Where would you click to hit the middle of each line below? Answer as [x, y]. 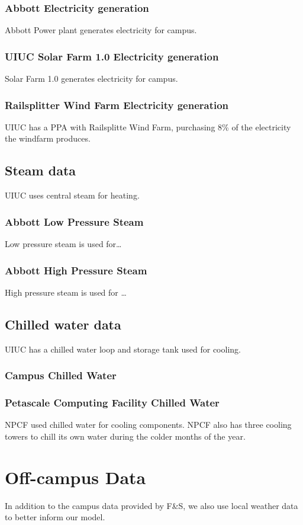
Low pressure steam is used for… [63, 244]
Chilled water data [63, 324]
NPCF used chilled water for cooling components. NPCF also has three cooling [148, 425]
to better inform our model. [55, 517]
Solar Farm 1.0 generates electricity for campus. [91, 79]
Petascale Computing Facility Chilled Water [112, 403]
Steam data [41, 170]
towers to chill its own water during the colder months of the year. [125, 436]
